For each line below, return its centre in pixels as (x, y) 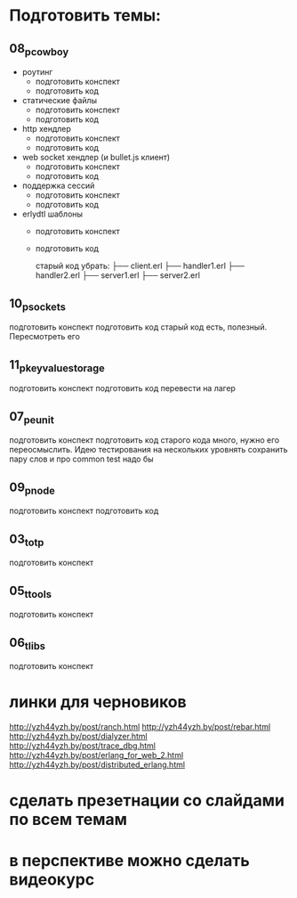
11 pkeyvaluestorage (57, 366)
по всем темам (68, 820)
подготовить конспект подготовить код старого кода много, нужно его (144, 440)
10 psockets (38, 304)
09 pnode (32, 488)
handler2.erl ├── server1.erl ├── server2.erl (117, 275)
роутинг (37, 72)
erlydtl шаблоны (52, 214)
